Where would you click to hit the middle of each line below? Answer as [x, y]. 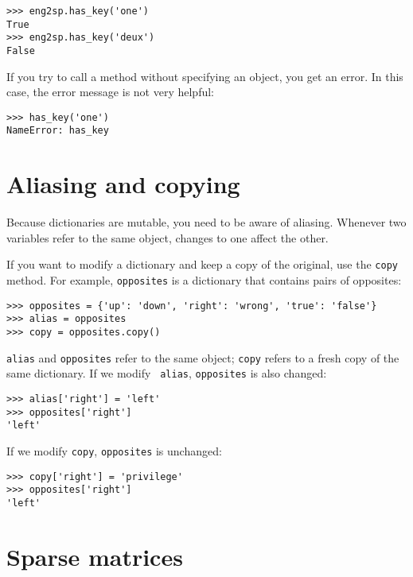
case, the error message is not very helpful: [110, 92]
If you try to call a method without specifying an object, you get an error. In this [205, 76]
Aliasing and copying [123, 184]
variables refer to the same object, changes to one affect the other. [168, 237]
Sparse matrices [95, 556]
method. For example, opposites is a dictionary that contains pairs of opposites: [204, 280]
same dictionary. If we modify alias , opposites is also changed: [167, 373]
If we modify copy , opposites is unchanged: [114, 451]
